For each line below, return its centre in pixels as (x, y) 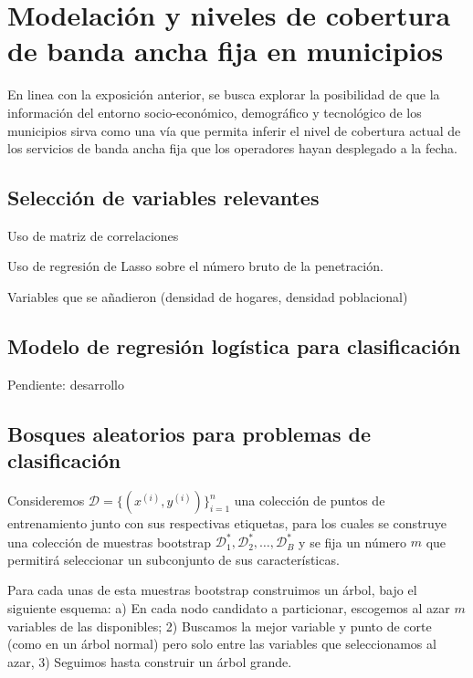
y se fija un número (353, 542)
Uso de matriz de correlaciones (93, 235)
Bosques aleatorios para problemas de (189, 433)
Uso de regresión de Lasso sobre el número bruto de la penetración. (195, 266)
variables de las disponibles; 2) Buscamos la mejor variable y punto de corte (220, 626)
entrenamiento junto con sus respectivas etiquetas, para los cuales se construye (227, 523)
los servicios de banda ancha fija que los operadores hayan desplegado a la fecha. (232, 148)
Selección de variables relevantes (163, 198)
